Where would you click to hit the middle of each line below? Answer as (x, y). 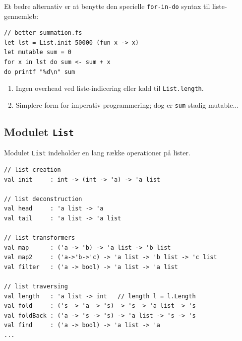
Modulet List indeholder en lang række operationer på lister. (97, 153)
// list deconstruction (43, 199)
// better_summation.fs (43, 33)
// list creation (32, 170)
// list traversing (36, 287)
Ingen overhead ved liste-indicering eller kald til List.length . (110, 88)
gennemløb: (21, 16)
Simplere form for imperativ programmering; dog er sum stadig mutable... (127, 104)
